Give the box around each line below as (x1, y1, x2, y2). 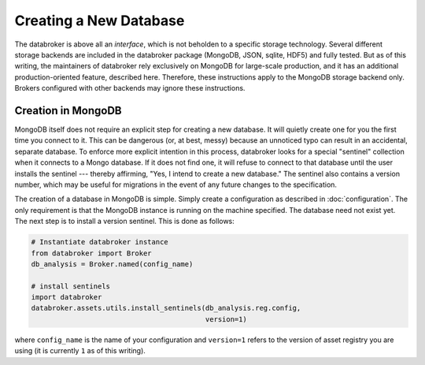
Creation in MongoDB (14, 103, 122, 117)
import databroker (31, 292, 102, 302)
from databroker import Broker (31, 248, 153, 258)
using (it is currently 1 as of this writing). (14, 346, 146, 356)
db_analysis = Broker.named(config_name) (31, 259, 194, 268)
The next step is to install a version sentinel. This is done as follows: (14, 217, 235, 226)
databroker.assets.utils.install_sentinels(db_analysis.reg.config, (31, 304, 301, 313)
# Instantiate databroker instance (31, 237, 168, 247)
